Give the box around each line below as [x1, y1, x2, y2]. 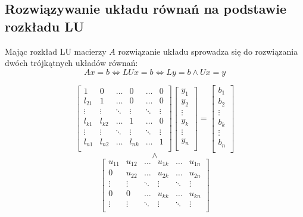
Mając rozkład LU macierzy [5, 45, 107, 57]
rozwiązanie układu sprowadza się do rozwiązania [118, 45, 298, 57]
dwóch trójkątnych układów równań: [5, 56, 138, 69]
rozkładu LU [5, 17, 85, 35]
